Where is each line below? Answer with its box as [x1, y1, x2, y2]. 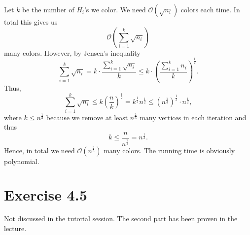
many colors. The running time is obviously [104, 145, 235, 155]
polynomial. [4, 156, 39, 166]
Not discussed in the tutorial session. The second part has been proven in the [4, 213, 238, 224]
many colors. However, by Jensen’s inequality [4, 47, 141, 58]
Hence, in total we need [4, 145, 75, 155]
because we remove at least [46, 112, 128, 122]
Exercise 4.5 [4, 185, 87, 205]
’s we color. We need [84, 4, 146, 14]
